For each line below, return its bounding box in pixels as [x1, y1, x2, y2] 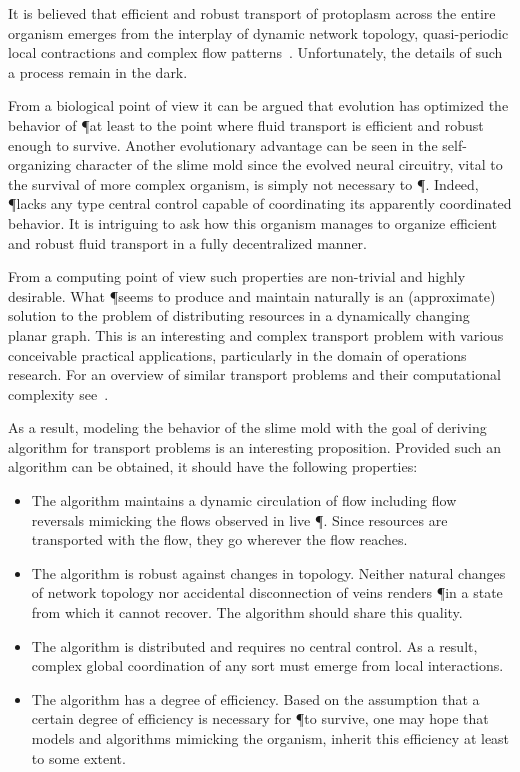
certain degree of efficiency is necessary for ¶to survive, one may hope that [31, 708, 489, 729]
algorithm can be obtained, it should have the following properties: [8, 456, 418, 477]
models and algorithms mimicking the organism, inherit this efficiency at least [31, 728, 510, 748]
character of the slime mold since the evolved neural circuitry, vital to [75, 154, 503, 175]
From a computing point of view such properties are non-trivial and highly [8, 266, 466, 287]
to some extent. [31, 747, 126, 768]
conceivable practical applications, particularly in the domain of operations [8, 344, 467, 365]
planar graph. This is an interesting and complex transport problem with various [8, 324, 504, 345]
